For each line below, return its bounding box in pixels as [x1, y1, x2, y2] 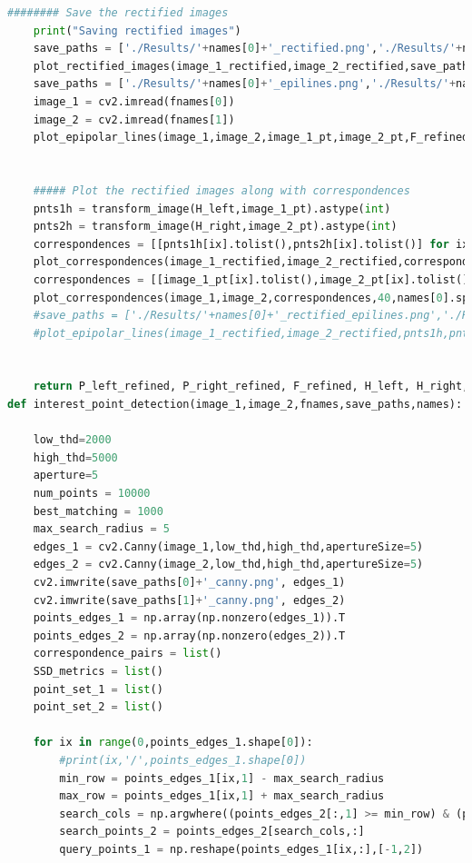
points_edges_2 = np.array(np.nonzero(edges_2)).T [33, 629, 346, 642]
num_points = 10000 [33, 487, 151, 501]
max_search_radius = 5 [33, 522, 171, 536]
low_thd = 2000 [33, 433, 112, 447]
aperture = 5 [33, 469, 99, 482]
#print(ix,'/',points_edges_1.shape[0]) [59, 753, 307, 767]
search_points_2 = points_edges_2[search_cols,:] [59, 825, 365, 838]
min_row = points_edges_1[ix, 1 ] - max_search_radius [59, 771, 385, 785]
